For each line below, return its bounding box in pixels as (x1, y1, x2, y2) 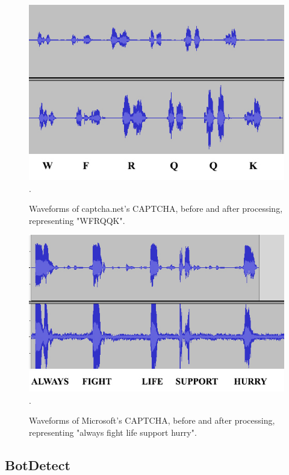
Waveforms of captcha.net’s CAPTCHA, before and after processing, (29, 202, 283, 215)
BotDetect (5, 455, 70, 474)
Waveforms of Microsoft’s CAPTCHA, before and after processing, (29, 414, 275, 427)
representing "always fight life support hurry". (29, 426, 197, 438)
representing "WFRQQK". (29, 214, 125, 226)
